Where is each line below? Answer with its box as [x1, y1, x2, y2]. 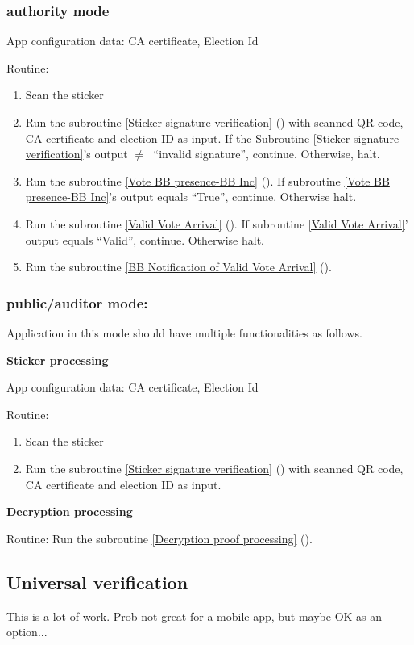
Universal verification [6, 569, 188, 594]
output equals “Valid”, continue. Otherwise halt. [25, 231, 264, 248]
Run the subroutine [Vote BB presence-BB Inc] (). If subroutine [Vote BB [25, 172, 390, 189]
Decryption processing [6, 503, 133, 520]
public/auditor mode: [6, 292, 148, 312]
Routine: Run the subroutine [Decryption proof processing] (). [6, 530, 313, 547]
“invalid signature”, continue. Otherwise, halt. [153, 145, 380, 162]
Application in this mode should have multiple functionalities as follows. [6, 324, 362, 341]
